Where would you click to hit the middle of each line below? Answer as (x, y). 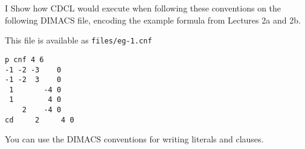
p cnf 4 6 (24, 59)
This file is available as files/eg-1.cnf (79, 40)
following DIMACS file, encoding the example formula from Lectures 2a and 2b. (153, 20)
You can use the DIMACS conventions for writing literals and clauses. (134, 139)
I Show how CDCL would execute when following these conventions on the (143, 8)
